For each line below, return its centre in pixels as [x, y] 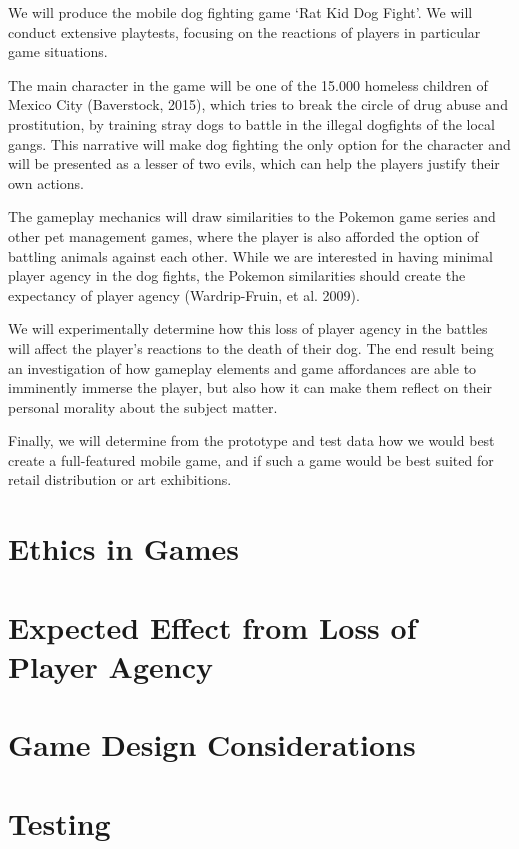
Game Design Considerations [212, 744]
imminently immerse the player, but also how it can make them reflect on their [250, 387]
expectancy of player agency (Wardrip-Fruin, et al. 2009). [184, 294]
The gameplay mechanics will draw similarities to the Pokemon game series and [252, 216]
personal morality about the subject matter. [143, 406]
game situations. [58, 51]
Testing [59, 822]
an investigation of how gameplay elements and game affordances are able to [242, 367]
